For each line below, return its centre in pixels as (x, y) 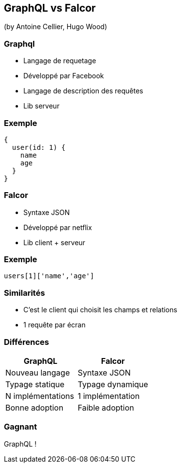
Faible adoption (106, 407)
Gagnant (20, 427)
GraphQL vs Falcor (50, 8)
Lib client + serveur (54, 242)
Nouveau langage (38, 372)
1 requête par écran (54, 325)
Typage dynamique (113, 384)
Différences (27, 342)
